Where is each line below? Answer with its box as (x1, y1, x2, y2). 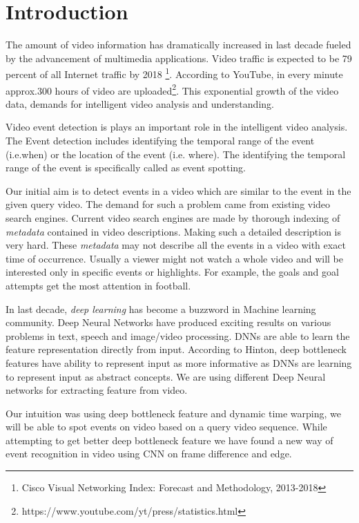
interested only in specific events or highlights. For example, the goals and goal (6, 265, 339, 279)
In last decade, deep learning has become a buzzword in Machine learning (6, 301, 316, 316)
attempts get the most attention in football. (6, 278, 191, 292)
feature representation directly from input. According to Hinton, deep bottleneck (6, 342, 347, 356)
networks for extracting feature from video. (6, 383, 188, 397)
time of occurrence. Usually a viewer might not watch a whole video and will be (6, 251, 343, 265)
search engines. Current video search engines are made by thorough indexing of (6, 210, 340, 225)
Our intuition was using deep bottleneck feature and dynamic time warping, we (6, 406, 342, 420)
